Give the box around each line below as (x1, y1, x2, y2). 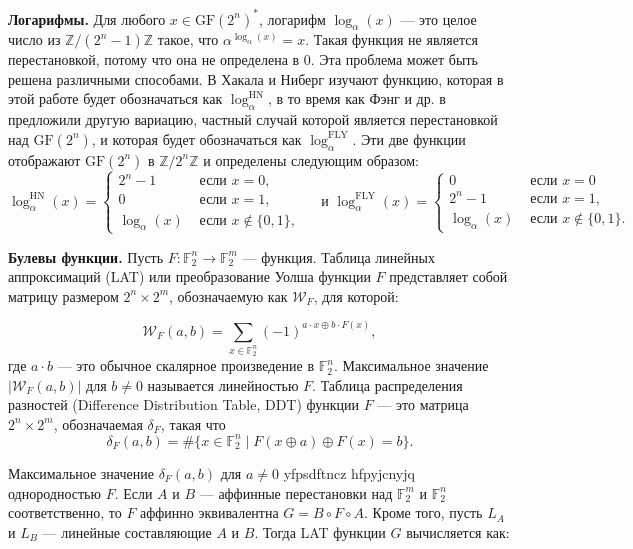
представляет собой (389, 266, 508, 287)
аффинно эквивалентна (140, 502, 279, 523)
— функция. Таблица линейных (242, 246, 435, 267)
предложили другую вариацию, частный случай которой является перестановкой (8, 109, 498, 130)
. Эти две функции (352, 128, 466, 149)
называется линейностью (147, 374, 299, 395)
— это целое (400, 8, 477, 29)
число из (8, 29, 61, 50)
